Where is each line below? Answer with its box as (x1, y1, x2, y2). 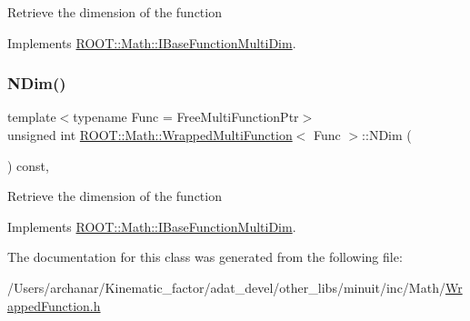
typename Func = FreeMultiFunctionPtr (73, 107, 299, 126)
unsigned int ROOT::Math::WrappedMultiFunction (7, 125, 293, 144)
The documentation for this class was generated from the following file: (7, 247, 403, 266)
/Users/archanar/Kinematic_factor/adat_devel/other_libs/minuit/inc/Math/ (7, 277, 445, 296)
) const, (7, 155, 49, 175)
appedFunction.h (7, 296, 101, 315)
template (7, 107, 56, 126)
